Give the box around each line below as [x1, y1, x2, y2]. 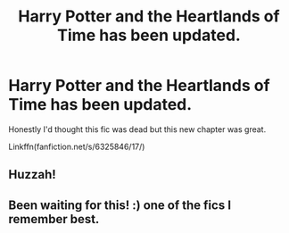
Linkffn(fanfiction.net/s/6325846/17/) [8, 141, 145, 152]
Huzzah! [8, 167, 57, 182]
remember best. [8, 212, 100, 227]
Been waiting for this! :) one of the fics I [8, 197, 232, 212]
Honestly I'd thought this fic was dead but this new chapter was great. [8, 123, 267, 135]
